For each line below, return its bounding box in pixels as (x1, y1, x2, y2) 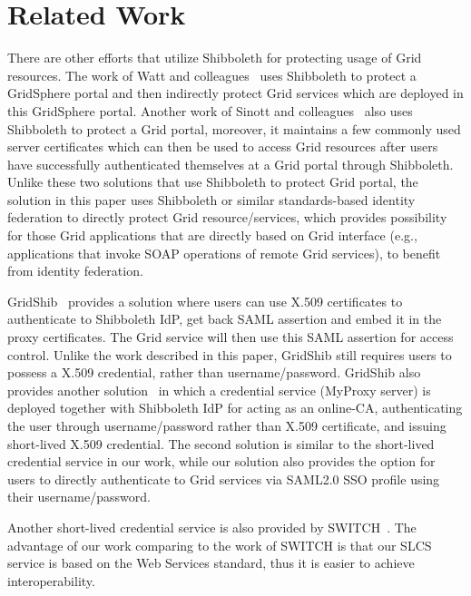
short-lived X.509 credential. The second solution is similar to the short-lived (7, 434, 435, 453)
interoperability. (7, 571, 95, 590)
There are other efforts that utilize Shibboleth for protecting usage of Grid (7, 48, 422, 67)
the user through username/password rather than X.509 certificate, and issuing (7, 416, 446, 435)
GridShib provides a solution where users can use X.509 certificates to (7, 291, 403, 310)
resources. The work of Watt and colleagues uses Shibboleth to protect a (7, 65, 417, 84)
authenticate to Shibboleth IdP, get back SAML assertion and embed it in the (7, 309, 442, 328)
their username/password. (7, 487, 151, 506)
